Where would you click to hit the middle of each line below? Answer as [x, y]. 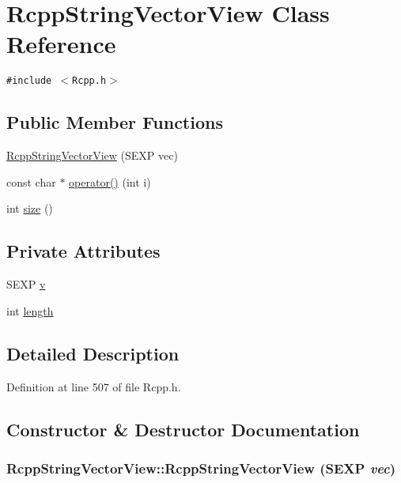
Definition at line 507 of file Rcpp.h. [94, 386]
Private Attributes [83, 251]
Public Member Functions [115, 122]
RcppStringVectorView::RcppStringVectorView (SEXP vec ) [201, 468]
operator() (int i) [110, 181]
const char [31, 181]
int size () [30, 208]
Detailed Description [93, 353]
